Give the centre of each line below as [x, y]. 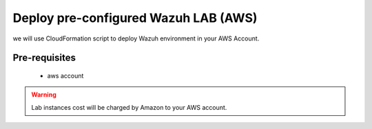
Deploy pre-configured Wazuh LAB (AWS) [135, 18]
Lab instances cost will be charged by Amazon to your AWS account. [129, 107]
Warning [44, 95]
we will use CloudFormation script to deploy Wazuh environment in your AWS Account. [136, 38]
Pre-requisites [44, 58]
